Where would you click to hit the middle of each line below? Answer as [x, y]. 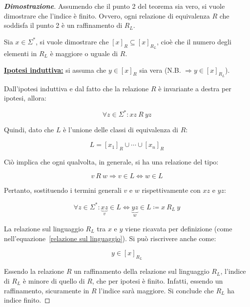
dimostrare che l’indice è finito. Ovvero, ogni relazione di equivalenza [107, 15]
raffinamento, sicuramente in [47, 290]
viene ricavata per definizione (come [179, 228]
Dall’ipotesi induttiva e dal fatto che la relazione [76, 88]
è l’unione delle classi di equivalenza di [121, 130]
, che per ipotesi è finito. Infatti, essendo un [157, 280]
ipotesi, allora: [25, 98]
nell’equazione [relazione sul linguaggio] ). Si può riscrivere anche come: [110, 238]
